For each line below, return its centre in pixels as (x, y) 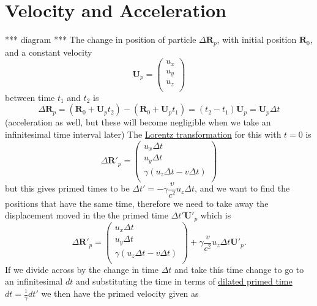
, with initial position (257, 39)
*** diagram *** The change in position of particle (101, 39)
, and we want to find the (242, 188)
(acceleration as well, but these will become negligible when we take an (138, 122)
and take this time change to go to (239, 269)
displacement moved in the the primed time (87, 215)
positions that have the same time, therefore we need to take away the (137, 203)
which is (216, 215)
